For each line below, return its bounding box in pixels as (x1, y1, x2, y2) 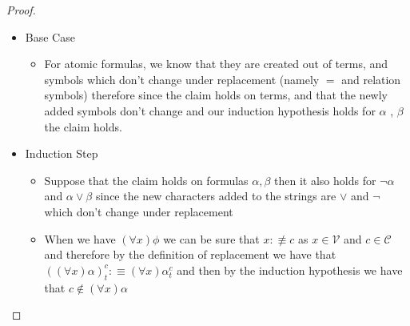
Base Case (25, 28, 75, 45)
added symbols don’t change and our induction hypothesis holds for (44, 102, 376, 119)
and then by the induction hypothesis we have (177, 261, 403, 278)
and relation (341, 70, 401, 87)
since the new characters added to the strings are (95, 187, 336, 204)
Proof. (6, 2, 36, 18)
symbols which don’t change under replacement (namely (44, 70, 320, 87)
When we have (44, 230, 116, 247)
